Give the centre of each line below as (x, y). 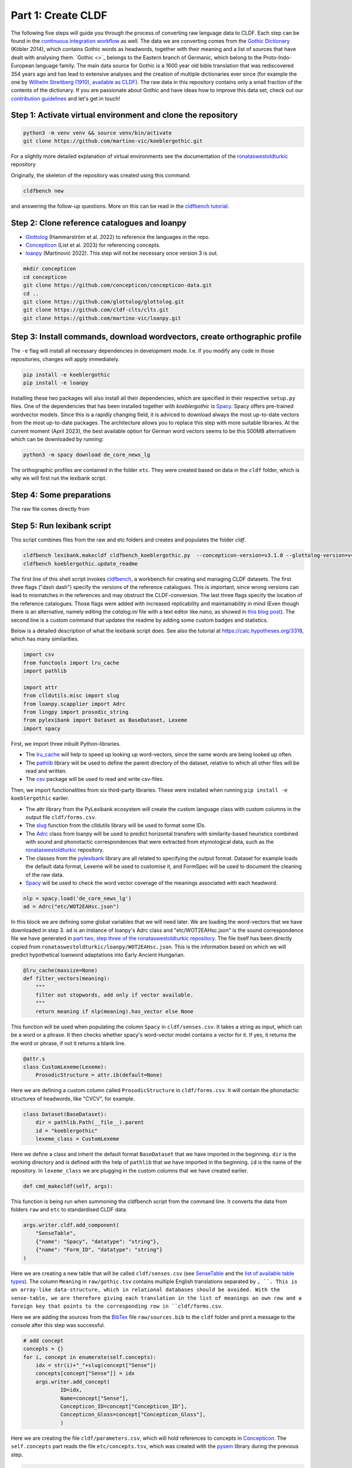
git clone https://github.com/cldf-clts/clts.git (96, 310)
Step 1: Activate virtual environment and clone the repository (124, 115)
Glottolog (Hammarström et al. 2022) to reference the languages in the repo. (118, 237)
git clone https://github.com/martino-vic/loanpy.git (102, 318)
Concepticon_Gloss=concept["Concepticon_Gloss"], (133, 1415)
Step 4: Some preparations (61, 495)
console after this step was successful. (58, 1325)
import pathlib (45, 671)
